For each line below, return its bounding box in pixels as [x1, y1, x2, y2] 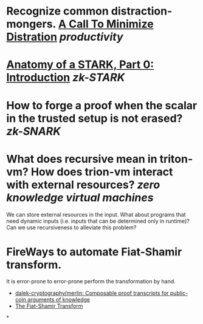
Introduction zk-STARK [6, 71, 125, 84]
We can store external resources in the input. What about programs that [6, 211, 187, 218]
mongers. [6, 17, 57, 31]
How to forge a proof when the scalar [6, 98, 198, 112]
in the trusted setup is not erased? [6, 111, 183, 125]
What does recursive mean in [6, 152, 157, 166]
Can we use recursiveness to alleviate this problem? [6, 223, 137, 231]
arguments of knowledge [27, 296, 90, 303]
